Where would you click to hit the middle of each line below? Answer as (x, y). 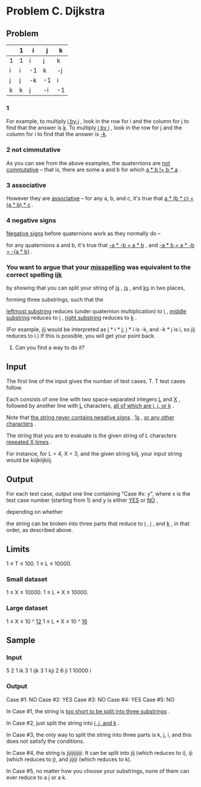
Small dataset (27, 579)
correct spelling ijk (34, 275)
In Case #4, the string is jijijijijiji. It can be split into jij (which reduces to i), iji (100, 753)
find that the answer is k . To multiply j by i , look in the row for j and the (94, 128)
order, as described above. (40, 530)
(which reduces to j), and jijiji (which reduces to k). (69, 759)
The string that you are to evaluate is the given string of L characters (91, 436)
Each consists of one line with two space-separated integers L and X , (94, 400)
